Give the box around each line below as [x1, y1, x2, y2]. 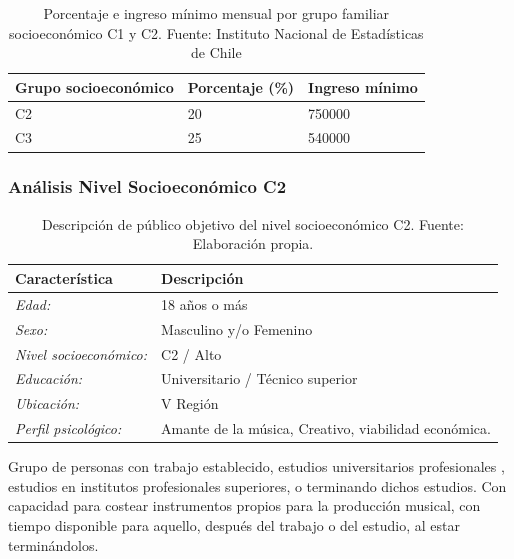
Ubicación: [15, 393, 80, 414]
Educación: [15, 368, 83, 389]
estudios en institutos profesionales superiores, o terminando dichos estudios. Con [8, 475, 507, 496]
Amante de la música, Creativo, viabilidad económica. [161, 418, 491, 439]
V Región [161, 393, 219, 414]
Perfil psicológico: [15, 418, 122, 439]
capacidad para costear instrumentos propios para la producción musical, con [8, 495, 481, 516]
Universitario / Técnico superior [161, 368, 358, 389]
